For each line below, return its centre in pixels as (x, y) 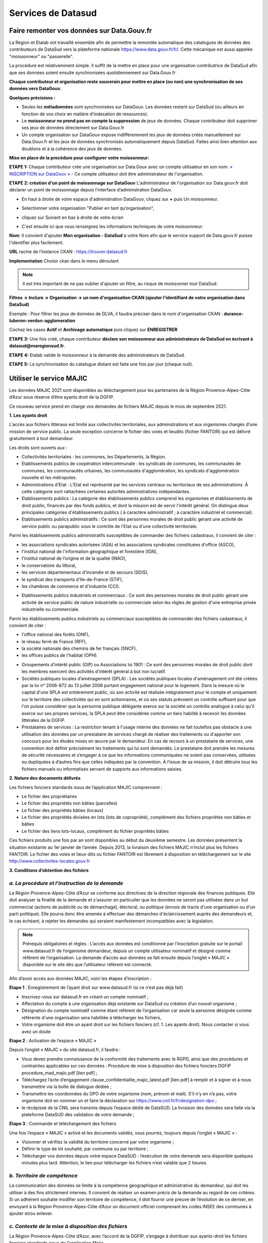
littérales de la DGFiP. (43, 720)
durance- (234, 314)
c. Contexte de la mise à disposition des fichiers (68, 1226)
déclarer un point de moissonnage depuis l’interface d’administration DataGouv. (91, 190)
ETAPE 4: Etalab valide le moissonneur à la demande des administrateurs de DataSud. (97, 355)
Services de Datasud (53, 13)
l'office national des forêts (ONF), (56, 634)
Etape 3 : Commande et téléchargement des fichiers (63, 1124)
